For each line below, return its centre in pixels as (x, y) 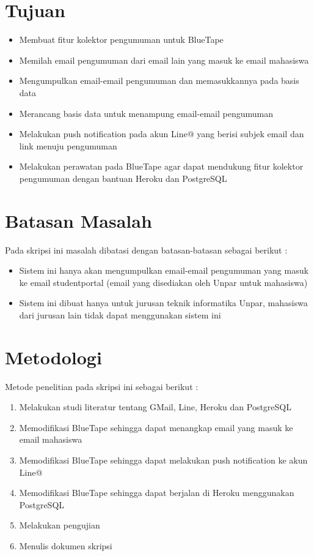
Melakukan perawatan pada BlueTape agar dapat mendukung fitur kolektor (161, 166)
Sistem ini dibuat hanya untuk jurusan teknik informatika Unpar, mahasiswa (163, 303)
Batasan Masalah (78, 220)
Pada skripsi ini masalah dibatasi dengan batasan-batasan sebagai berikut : (146, 250)
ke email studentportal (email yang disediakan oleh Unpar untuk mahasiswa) (163, 282)
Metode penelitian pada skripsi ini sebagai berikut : (102, 386)
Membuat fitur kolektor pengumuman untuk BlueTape (121, 39)
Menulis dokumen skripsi (66, 546)
